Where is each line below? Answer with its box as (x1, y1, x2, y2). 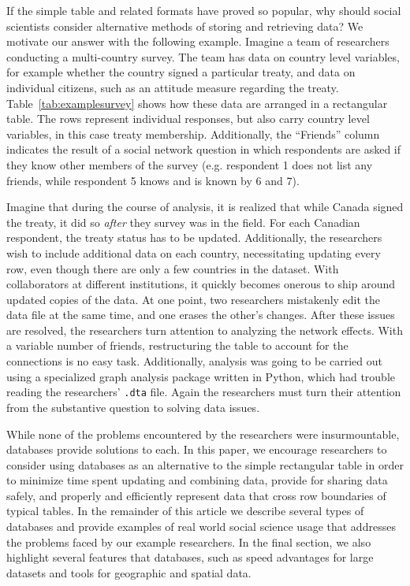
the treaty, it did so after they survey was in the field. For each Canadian (6, 213, 360, 230)
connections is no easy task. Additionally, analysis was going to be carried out (6, 353, 383, 369)
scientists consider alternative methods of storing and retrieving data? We (6, 17, 363, 34)
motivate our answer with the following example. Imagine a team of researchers (6, 33, 389, 50)
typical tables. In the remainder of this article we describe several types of (6, 503, 364, 519)
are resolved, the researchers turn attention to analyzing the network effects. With (6, 321, 403, 338)
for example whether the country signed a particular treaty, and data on (6, 64, 356, 80)
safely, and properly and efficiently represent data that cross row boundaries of (6, 487, 386, 503)
